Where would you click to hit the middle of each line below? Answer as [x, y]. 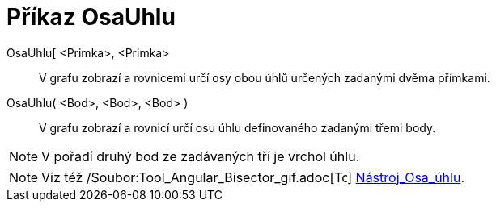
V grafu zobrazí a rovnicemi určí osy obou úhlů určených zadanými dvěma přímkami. [265, 77]
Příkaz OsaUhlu [91, 17]
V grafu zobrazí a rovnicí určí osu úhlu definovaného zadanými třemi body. [237, 127]
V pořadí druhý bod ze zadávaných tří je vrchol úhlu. [201, 156]
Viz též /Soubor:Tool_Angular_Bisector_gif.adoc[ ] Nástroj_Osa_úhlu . [253, 177]
